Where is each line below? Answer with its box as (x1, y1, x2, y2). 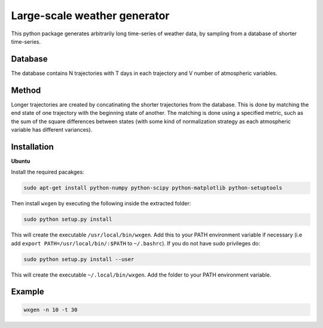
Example (11, 287, 44, 297)
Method (11, 85, 41, 95)
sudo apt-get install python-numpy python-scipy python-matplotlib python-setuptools (23, 184, 282, 192)
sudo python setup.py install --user (23, 256, 135, 263)
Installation (11, 141, 54, 152)
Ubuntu (11, 157, 31, 165)
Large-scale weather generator (11, 9, 170, 22)
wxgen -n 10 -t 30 (23, 306, 78, 313)
